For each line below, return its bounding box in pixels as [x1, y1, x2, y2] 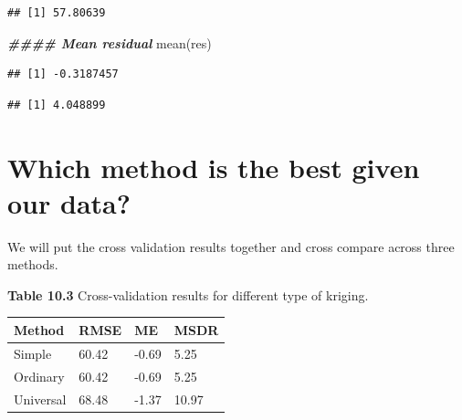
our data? [7, 184, 131, 221]
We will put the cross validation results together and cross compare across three [7, 236, 455, 256]
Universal [14, 389, 67, 408]
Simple [14, 343, 52, 362]
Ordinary [14, 366, 65, 385]
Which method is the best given [7, 148, 420, 185]
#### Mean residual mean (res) [7, 33, 212, 52]
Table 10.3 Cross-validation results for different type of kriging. [7, 285, 369, 304]
